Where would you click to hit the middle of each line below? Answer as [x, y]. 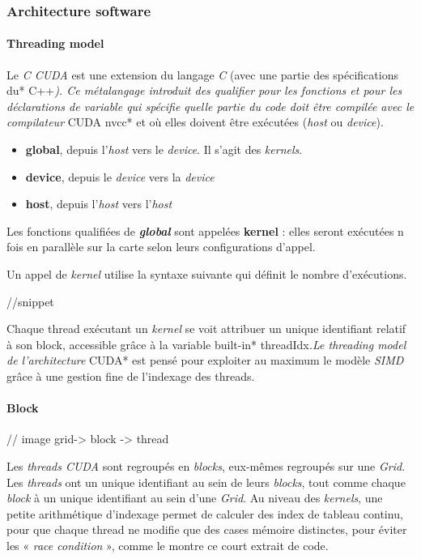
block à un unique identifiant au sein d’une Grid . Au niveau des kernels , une [195, 498]
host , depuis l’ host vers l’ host [99, 204]
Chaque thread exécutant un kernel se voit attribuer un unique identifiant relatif [206, 329]
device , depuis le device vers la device [120, 176]
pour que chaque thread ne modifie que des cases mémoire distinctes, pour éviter [207, 529]
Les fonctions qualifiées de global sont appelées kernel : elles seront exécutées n [205, 230]
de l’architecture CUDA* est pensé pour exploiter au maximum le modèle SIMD [205, 360]
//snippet [30, 301]
